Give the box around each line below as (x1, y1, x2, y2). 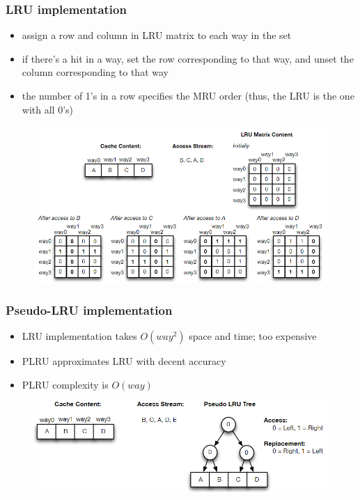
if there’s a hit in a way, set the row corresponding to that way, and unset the (22, 51, 354, 65)
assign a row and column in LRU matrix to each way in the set (22, 28, 292, 42)
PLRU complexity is (22, 377, 109, 391)
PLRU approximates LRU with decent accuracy (22, 354, 226, 368)
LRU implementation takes (22, 329, 137, 343)
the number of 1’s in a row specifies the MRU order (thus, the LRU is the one (22, 88, 354, 102)
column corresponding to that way (22, 65, 169, 79)
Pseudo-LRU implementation (6, 301, 173, 318)
